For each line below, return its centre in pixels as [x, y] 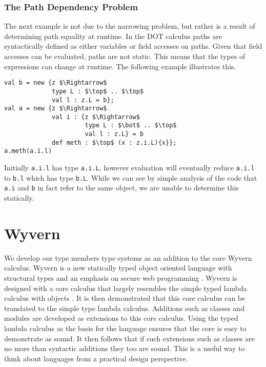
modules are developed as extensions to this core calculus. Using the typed [121, 318]
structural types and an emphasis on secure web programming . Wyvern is [121, 277]
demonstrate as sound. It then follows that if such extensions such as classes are [129, 338]
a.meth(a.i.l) [28, 151]
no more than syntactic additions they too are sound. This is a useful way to [125, 348]
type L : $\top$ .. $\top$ [98, 91]
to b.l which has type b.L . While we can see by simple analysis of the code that [131, 177]
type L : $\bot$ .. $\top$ [131, 125]
